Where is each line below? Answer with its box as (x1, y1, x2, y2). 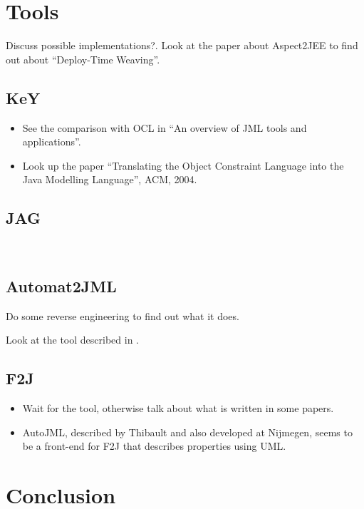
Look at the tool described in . (6, 332, 139, 347)
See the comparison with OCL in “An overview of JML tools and (22, 120, 307, 135)
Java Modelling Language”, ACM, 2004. (22, 172, 197, 187)
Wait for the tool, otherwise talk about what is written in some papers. (22, 401, 334, 416)
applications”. (22, 134, 81, 149)
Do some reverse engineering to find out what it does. (6, 308, 239, 323)
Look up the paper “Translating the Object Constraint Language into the (22, 158, 344, 173)
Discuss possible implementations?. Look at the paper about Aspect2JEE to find (6, 38, 358, 53)
